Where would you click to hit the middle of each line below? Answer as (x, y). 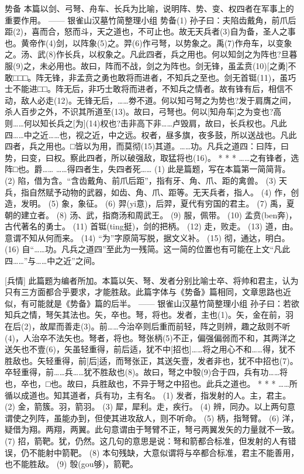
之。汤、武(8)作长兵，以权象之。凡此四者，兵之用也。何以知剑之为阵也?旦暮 (151, 54)
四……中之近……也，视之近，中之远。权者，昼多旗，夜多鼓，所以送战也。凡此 (151, 134)
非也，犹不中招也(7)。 (256, 360)
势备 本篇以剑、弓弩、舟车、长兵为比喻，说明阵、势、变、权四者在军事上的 (149, 8)
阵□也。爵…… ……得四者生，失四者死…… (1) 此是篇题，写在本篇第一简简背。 (148, 169)
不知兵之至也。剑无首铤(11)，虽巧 (232, 77)
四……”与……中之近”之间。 (52, 261)
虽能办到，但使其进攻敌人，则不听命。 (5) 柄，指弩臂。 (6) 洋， (176, 418)
